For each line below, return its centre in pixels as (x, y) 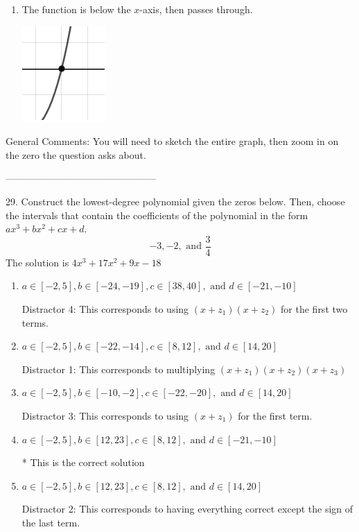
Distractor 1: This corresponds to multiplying (119, 369)
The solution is (37, 262)
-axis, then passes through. (196, 9)
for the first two (314, 309)
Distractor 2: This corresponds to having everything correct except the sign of (187, 509)
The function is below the (76, 9)
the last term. (51, 522)
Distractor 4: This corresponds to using (105, 309)
